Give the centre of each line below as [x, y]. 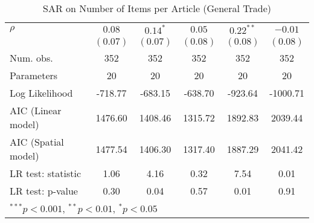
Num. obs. [31, 58]
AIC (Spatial [37, 142]
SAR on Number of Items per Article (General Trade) [157, 8]
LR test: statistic [46, 173]
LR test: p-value [44, 191]
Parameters [34, 75]
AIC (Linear [36, 110]
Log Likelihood [41, 93]
